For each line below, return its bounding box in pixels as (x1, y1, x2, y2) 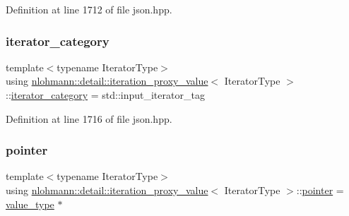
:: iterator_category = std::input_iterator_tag (6, 88, 205, 102)
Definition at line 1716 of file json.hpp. (6, 111, 172, 126)
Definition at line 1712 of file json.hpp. (6, 2, 172, 16)
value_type (6, 196, 54, 211)
